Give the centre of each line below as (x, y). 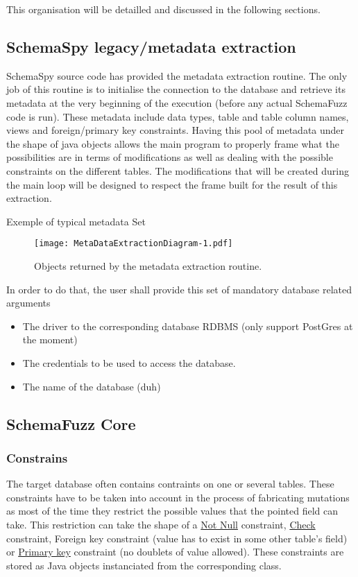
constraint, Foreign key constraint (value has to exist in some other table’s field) (177, 538)
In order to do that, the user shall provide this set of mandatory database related (179, 289)
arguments (28, 303)
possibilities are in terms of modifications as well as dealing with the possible (170, 157)
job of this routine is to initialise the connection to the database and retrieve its (176, 89)
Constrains (37, 457)
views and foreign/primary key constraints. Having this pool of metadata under (176, 130)
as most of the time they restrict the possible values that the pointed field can (172, 511)
